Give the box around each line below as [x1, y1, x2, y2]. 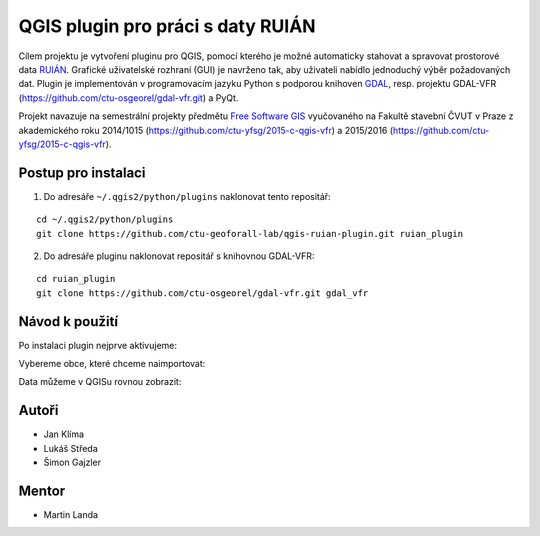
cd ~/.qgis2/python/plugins [36, 214, 174, 225]
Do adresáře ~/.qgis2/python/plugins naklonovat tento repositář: [43, 190, 331, 202]
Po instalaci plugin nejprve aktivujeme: [18, 339, 178, 351]
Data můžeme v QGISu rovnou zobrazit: [18, 376, 182, 388]
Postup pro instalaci [18, 164, 146, 181]
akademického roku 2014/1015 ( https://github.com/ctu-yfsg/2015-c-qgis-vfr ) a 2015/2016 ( [18, 124, 394, 136]
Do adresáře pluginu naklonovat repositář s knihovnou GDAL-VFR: [43, 250, 315, 262]
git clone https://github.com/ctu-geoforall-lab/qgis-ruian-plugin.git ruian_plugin [36, 228, 464, 239]
